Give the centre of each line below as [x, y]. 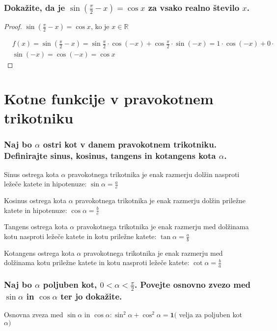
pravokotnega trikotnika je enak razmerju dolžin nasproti [154, 174]
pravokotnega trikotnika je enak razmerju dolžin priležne [161, 200]
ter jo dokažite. [91, 296]
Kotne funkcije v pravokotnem [109, 99]
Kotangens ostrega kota [39, 253]
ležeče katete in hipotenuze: [45, 184]
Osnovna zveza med [34, 315]
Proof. [13, 26]
